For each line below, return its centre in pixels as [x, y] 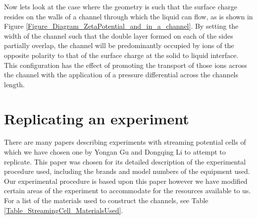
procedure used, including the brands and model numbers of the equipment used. [127, 171]
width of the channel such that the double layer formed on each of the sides [119, 35]
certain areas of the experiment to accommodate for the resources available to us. [128, 191]
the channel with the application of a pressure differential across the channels [121, 75]
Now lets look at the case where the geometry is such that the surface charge [121, 6]
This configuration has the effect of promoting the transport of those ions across [126, 65]
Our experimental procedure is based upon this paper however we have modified [126, 181]
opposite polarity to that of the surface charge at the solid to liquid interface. [121, 55]
